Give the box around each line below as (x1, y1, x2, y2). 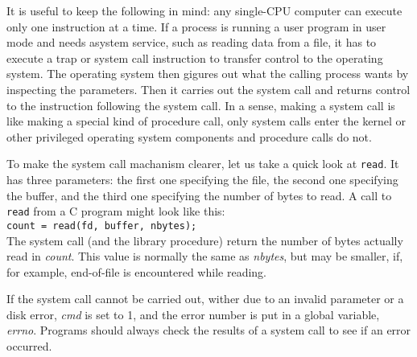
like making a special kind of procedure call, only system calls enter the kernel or (6, 113, 406, 129)
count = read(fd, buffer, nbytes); (6, 220, 197, 232)
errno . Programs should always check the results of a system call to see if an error (6, 322, 411, 339)
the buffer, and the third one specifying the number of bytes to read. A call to (6, 187, 392, 203)
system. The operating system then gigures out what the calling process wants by (6, 65, 409, 82)
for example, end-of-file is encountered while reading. (6, 263, 266, 280)
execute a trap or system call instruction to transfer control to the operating (6, 49, 383, 66)
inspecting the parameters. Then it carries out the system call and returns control (6, 80, 411, 97)
